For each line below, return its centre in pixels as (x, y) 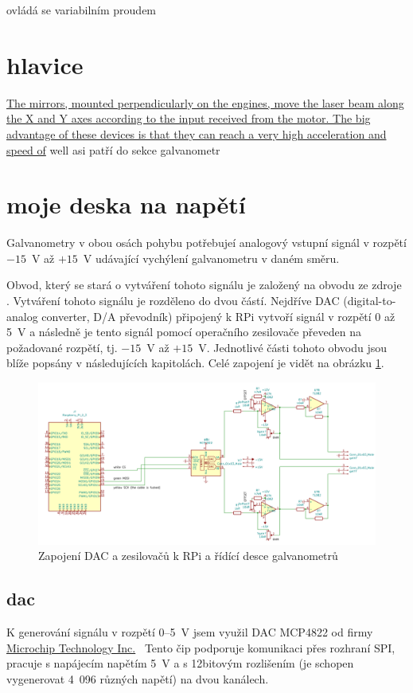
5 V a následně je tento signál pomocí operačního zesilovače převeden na (184, 332)
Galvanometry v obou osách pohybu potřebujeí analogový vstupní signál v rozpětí (206, 243)
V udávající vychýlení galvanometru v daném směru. (211, 258)
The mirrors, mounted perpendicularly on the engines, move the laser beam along (205, 102)
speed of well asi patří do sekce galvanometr (113, 149)
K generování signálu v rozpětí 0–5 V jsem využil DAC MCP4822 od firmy (190, 632)
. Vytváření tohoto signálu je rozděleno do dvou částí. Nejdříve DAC (173, 300)
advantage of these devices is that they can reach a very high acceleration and (197, 133)
